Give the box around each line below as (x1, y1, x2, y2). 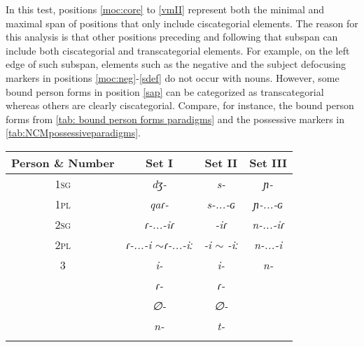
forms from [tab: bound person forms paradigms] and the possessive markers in (6, 111, 344, 126)
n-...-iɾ (252, 215, 285, 232)
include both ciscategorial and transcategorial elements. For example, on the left (6, 43, 350, 57)
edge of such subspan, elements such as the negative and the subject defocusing (6, 57, 346, 71)
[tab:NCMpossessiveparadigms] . (6, 125, 141, 140)
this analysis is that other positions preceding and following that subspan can (6, 29, 338, 44)
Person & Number (11, 154, 115, 171)
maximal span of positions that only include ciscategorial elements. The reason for (6, 15, 358, 30)
